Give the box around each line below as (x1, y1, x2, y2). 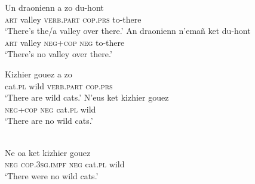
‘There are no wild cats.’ (5, 114, 93, 127)
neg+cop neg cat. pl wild (5, 102, 96, 115)
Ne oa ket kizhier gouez (5, 146, 91, 158)
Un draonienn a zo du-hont (5, 1, 104, 13)
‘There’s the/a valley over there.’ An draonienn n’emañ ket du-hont (5, 24, 251, 37)
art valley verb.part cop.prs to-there (5, 13, 142, 25)
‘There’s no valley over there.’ (5, 48, 112, 60)
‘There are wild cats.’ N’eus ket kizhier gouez (5, 91, 169, 104)
